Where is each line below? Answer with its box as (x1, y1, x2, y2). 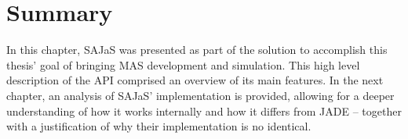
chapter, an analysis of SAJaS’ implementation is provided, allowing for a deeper (6, 87, 395, 103)
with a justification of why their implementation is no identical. (6, 118, 311, 134)
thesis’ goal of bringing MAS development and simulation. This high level (6, 56, 360, 73)
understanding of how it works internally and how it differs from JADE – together (6, 102, 402, 119)
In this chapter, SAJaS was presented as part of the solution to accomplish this (6, 41, 388, 58)
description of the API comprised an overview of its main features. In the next (6, 72, 384, 88)
